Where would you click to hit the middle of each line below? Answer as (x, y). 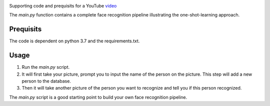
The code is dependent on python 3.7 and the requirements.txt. (74, 41)
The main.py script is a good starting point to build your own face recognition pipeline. (98, 97)
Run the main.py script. (46, 67)
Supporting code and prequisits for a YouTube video (63, 6)
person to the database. (46, 81)
